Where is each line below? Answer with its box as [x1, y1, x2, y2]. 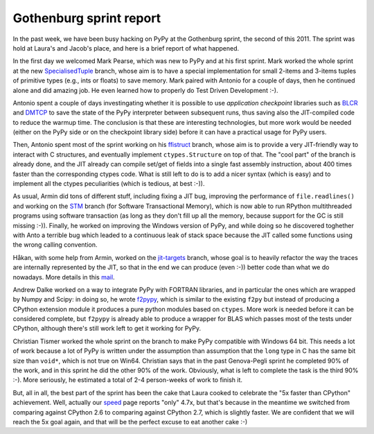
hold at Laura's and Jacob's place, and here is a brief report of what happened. [12, 44, 240, 52]
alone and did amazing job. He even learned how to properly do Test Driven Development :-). [12, 86, 278, 94]
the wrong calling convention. [12, 241, 98, 249]
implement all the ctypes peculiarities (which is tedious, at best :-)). [12, 180, 205, 188]
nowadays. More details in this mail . [12, 272, 115, 281]
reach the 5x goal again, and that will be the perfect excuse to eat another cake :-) [12, 418, 248, 426]
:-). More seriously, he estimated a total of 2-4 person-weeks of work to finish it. [12, 376, 242, 384]
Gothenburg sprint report [12, 10, 161, 26]
